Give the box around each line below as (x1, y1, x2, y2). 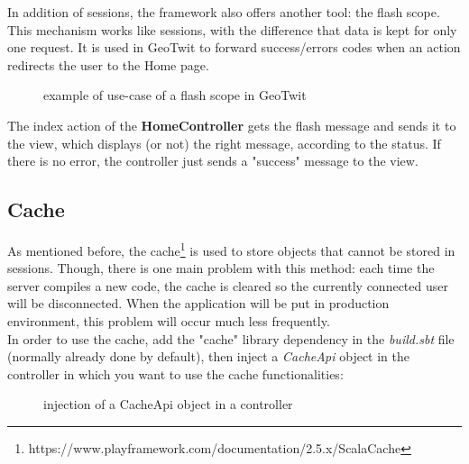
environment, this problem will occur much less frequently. (7, 311, 330, 330)
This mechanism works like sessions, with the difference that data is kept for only (7, 20, 457, 39)
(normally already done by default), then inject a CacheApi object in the (7, 347, 410, 366)
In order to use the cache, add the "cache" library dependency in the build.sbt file (7, 329, 455, 348)
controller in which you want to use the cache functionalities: (7, 364, 344, 383)
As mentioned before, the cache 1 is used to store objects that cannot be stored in (7, 238, 455, 259)
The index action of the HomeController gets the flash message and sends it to (7, 115, 456, 134)
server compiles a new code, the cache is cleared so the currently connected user (7, 276, 448, 295)
